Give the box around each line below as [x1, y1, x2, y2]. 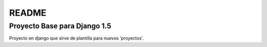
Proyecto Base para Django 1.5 [9, 22, 111, 30]
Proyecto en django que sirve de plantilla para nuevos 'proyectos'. [9, 35, 144, 41]
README [9, 7, 46, 18]
